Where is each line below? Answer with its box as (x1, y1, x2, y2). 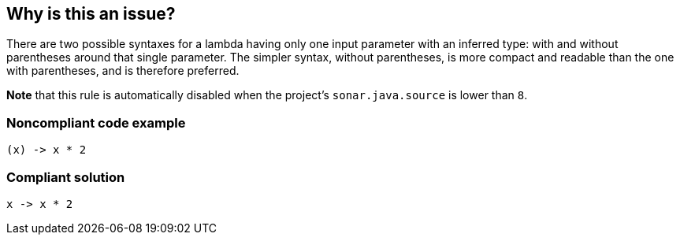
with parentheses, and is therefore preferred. (6, 64, 240, 78)
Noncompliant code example (6, 114, 186, 131)
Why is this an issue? (6, 4, 176, 24)
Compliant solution (6, 169, 125, 185)
